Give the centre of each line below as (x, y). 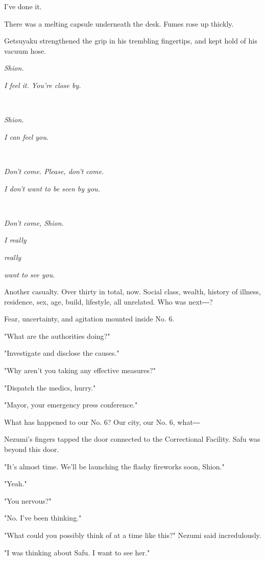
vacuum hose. (25, 50)
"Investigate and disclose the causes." (62, 353)
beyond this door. (32, 449)
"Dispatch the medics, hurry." (50, 387)
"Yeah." (16, 483)
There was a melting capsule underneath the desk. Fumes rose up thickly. (119, 23)
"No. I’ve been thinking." (43, 518)
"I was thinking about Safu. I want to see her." (77, 552)
